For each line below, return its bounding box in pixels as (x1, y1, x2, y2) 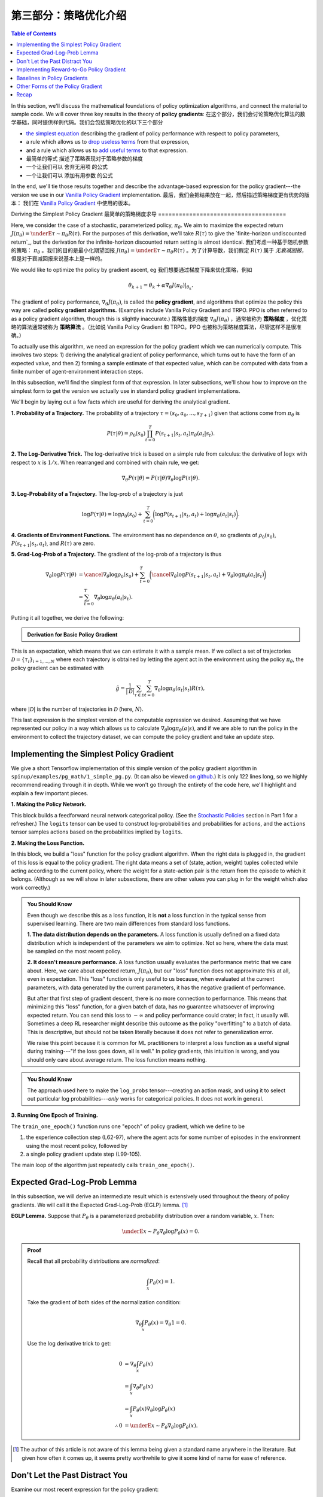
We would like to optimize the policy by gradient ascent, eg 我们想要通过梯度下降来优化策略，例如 (11, 266, 252, 273)
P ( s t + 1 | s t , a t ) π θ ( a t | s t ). (154, 430, 215, 438)
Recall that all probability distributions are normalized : (27, 1257, 160, 1265)
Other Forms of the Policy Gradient (16, 83, 102, 90)
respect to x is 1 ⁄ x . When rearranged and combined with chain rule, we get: (11, 459, 200, 466)
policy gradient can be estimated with (11, 664, 104, 671)
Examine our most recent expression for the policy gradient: (11, 1486, 159, 1493)
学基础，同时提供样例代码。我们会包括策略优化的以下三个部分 (11, 119, 163, 126)
